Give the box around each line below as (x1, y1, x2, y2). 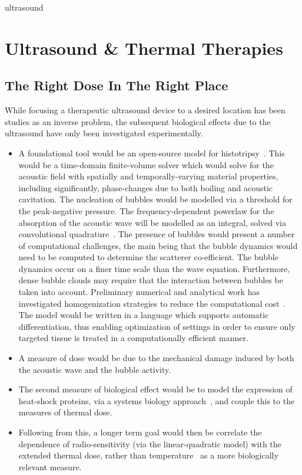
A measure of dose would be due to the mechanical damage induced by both (18, 352, 294, 364)
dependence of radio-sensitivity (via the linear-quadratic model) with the (18, 437, 281, 450)
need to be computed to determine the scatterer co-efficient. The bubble (18, 251, 278, 263)
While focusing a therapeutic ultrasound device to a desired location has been (5, 104, 286, 116)
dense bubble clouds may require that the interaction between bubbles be (18, 274, 283, 286)
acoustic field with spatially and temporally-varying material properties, (18, 170, 278, 182)
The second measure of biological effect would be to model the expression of (18, 383, 293, 395)
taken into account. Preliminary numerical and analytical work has (18, 286, 260, 298)
